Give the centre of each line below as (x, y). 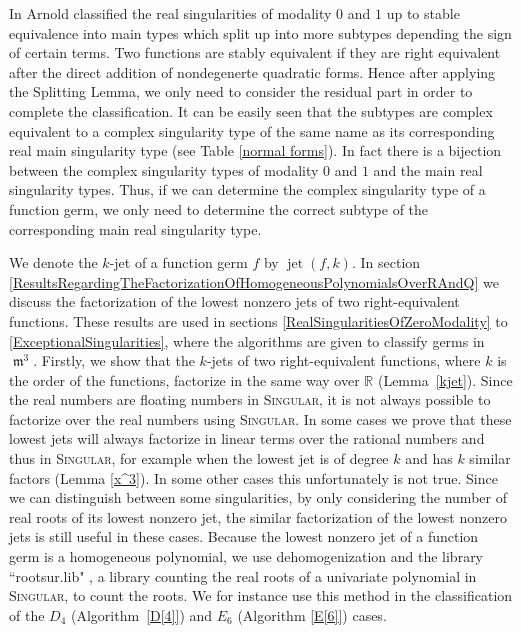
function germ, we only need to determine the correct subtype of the (219, 208)
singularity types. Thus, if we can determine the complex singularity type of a (247, 189)
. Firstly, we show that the (114, 360)
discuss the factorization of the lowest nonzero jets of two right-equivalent (234, 301)
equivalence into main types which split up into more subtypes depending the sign (260, 32)
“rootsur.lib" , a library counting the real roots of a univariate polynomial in (243, 575)
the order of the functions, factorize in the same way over (184, 379)
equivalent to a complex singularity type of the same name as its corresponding (252, 130)
